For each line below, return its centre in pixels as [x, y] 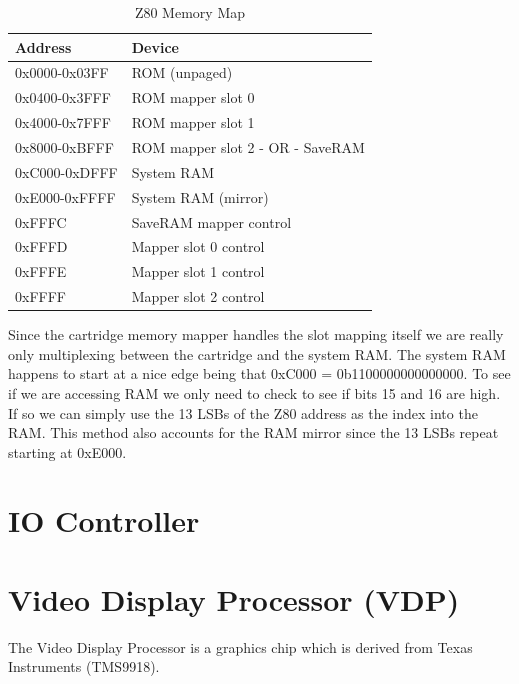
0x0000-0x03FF [62, 72]
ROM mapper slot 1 [193, 122]
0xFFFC [41, 221]
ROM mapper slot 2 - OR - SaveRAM [248, 146]
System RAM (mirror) [200, 196]
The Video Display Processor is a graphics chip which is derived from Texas [240, 646]
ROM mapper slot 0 [193, 97]
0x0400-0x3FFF [63, 97]
